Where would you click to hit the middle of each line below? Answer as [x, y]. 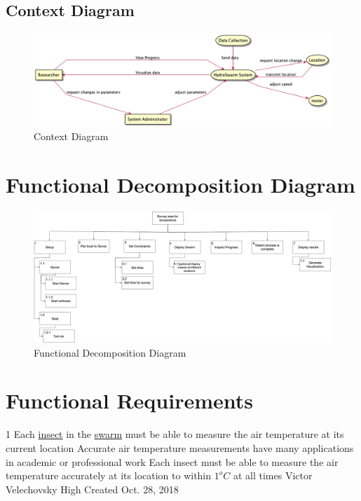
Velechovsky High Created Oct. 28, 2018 [92, 489]
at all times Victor [273, 475]
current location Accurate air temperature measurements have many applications [180, 447]
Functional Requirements [129, 400]
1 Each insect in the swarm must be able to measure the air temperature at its [175, 434]
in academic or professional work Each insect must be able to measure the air [172, 461]
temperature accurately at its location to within [109, 475]
